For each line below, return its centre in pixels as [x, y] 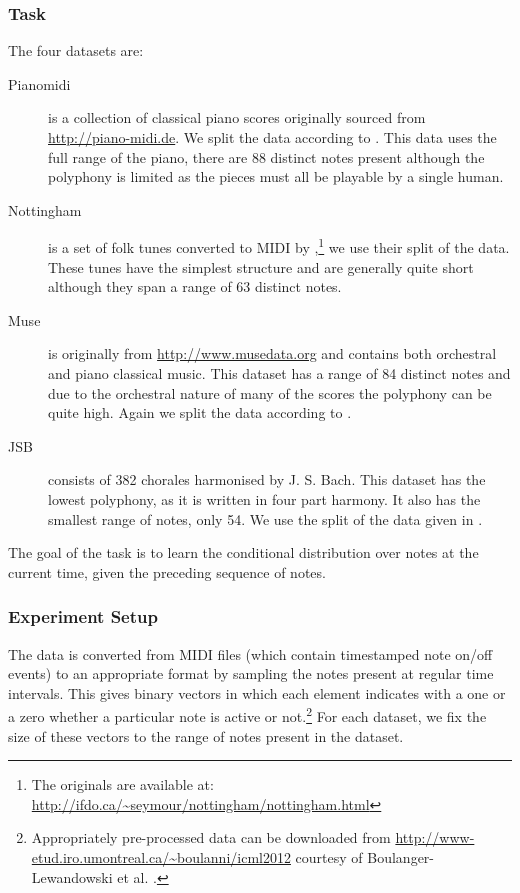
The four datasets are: [76, 50]
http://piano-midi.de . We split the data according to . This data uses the [272, 137]
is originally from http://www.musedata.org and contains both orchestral [272, 353]
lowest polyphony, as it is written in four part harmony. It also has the [264, 498]
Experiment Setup [83, 616]
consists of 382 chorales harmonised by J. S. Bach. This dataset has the [267, 479]
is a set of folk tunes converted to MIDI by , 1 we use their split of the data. [279, 246]
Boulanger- [401, 856]
